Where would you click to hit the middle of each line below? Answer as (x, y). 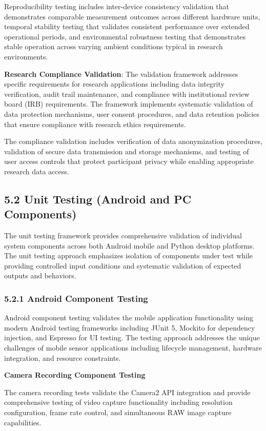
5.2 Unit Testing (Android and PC (98, 199)
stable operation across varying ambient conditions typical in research (114, 46)
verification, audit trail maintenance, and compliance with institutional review (127, 94)
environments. (26, 56)
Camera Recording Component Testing (75, 375)
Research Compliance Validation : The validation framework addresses (121, 74)
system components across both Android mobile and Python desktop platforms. (129, 245)
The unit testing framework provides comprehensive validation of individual (123, 235)
